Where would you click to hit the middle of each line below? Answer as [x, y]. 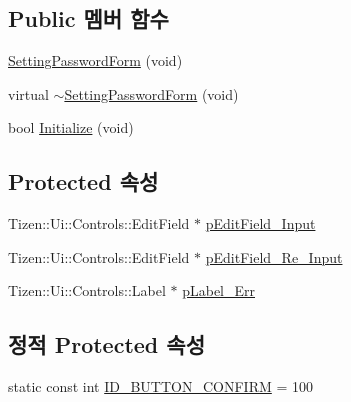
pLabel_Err [218, 290]
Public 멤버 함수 [88, 18]
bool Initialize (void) [71, 127]
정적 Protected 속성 [106, 344]
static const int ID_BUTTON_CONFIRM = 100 [161, 386]
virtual [28, 93]
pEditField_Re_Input [274, 256]
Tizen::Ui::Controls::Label [87, 290]
